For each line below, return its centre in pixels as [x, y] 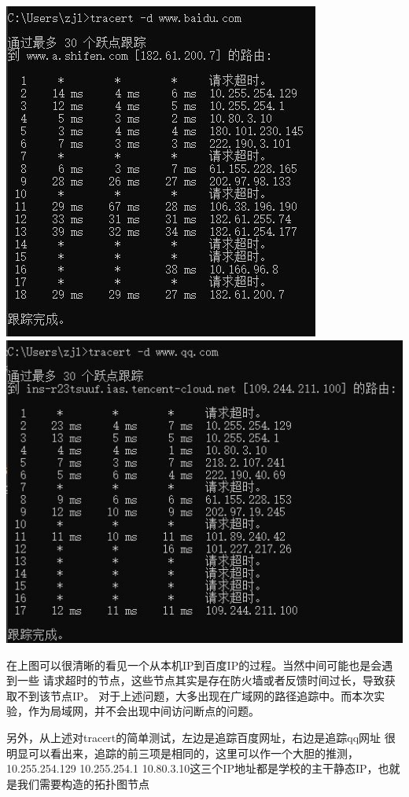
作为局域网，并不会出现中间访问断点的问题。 [144, 711]
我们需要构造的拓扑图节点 [83, 783]
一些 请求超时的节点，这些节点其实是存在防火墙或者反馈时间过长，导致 [201, 680]
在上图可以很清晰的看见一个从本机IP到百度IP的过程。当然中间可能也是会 [194, 665]
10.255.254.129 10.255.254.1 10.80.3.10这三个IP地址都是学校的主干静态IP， [192, 768]
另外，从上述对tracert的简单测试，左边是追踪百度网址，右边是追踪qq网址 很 [201, 737]
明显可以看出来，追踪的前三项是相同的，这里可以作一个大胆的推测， [182, 753]
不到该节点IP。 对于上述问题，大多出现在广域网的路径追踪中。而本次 [195, 695]
